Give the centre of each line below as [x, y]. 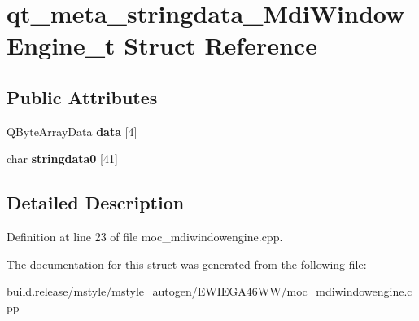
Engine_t [61, 45]
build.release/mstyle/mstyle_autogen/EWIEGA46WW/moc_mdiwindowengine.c [209, 291]
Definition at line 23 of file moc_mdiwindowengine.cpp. [145, 237]
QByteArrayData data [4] [72, 131]
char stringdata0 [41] [62, 158]
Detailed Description [96, 202]
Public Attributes [82, 97]
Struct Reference [220, 45]
